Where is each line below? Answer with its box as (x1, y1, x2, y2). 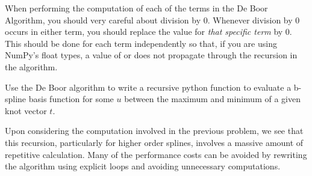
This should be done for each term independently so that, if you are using (5, 37, 277, 49)
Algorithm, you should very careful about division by (5, 13, 201, 26)
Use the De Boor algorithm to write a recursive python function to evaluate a (5, 80, 292, 93)
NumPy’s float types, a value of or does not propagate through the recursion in (5, 49, 298, 61)
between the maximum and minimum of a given (124, 93, 301, 105)
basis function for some (28, 93, 114, 105)
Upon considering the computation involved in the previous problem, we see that (5, 124, 304, 137)
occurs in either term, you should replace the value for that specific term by (5, 25, 283, 38)
